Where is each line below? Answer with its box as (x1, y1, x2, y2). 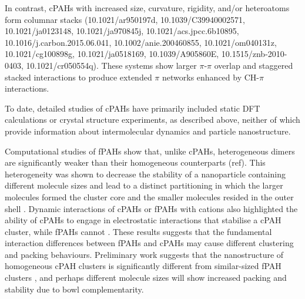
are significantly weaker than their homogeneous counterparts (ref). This (5, 156, 266, 169)
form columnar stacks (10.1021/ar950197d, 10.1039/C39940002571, (5, 13, 245, 25)
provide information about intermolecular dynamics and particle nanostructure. (5, 125, 291, 137)
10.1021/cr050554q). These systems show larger (26, 59, 197, 71)
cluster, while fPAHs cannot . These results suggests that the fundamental (5, 225, 272, 237)
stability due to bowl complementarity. (5, 283, 144, 295)
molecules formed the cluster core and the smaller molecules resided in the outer (5, 190, 294, 203)
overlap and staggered (214, 59, 293, 71)
